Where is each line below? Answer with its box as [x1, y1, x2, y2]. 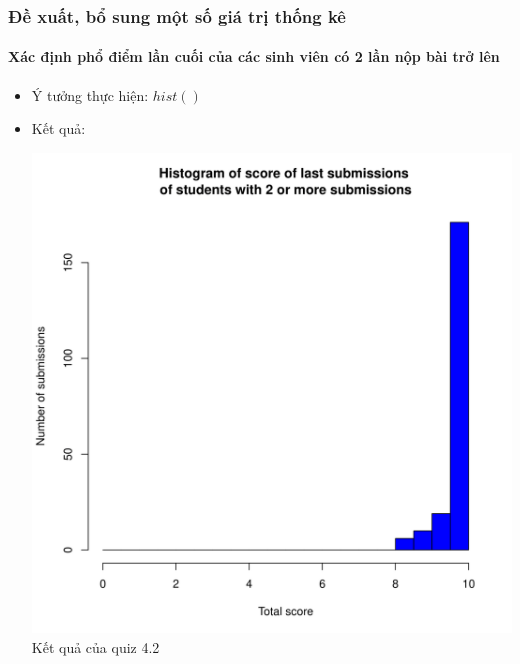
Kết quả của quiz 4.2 [31, 636, 160, 657]
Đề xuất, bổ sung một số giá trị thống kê [8, 3, 346, 28]
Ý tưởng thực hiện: [31, 84, 149, 105]
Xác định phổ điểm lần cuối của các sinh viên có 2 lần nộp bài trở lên [8, 46, 500, 67]
